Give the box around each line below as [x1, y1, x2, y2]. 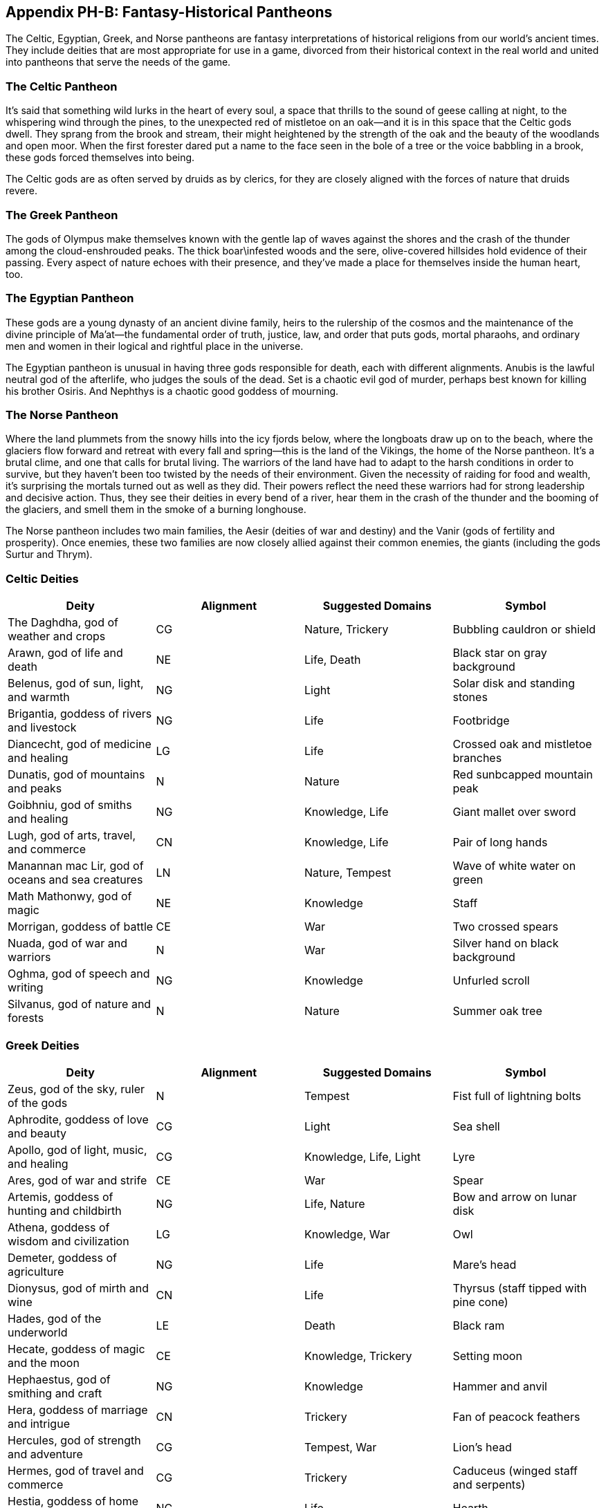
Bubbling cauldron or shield [452, 622, 596, 637]
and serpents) [452, 1477, 526, 1491]
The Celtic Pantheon [6, 79, 118, 93]
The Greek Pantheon [6, 207, 118, 222]
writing [8, 980, 44, 995]
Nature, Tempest [304, 866, 392, 880]
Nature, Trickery [304, 622, 389, 637]
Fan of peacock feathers [452, 1409, 580, 1424]
